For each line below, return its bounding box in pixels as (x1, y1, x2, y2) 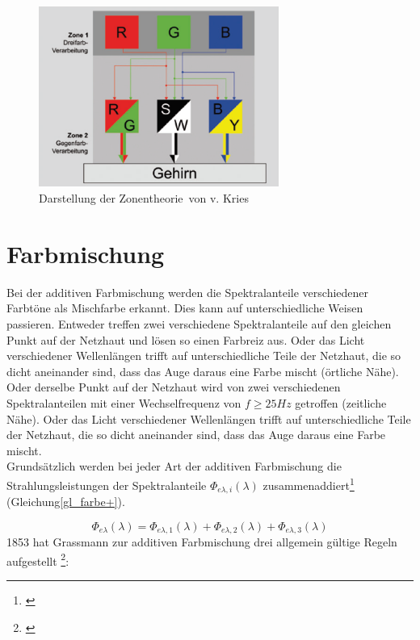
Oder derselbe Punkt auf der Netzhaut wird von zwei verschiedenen (6, 379, 341, 395)
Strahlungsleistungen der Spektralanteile (6, 476, 207, 493)
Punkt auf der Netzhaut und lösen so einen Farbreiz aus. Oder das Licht (6, 331, 365, 348)
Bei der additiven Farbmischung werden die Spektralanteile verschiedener (6, 283, 369, 300)
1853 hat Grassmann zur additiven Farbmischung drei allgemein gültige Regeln (6, 533, 397, 550)
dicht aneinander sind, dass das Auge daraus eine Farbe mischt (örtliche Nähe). (6, 362, 399, 379)
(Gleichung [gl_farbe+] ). (6, 493, 125, 510)
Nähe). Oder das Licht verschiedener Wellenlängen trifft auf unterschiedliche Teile (6, 410, 411, 427)
